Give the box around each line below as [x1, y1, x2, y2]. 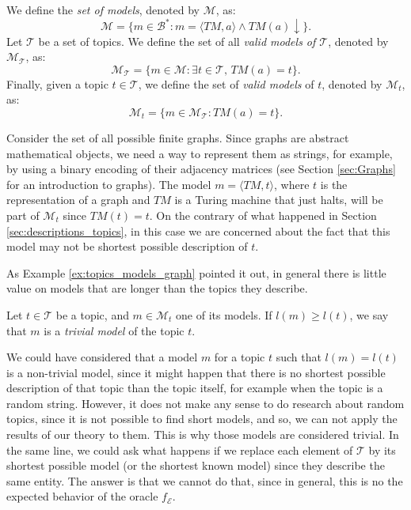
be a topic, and [55, 306, 129, 323]
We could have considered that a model [6, 349, 198, 365]
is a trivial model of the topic [44, 322, 185, 338]
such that [276, 349, 322, 365]
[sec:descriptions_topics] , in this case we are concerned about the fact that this [6, 222, 390, 239]
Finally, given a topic [6, 75, 108, 92]
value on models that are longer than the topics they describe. [6, 280, 308, 297]
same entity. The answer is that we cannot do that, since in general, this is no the [6, 472, 403, 489]
